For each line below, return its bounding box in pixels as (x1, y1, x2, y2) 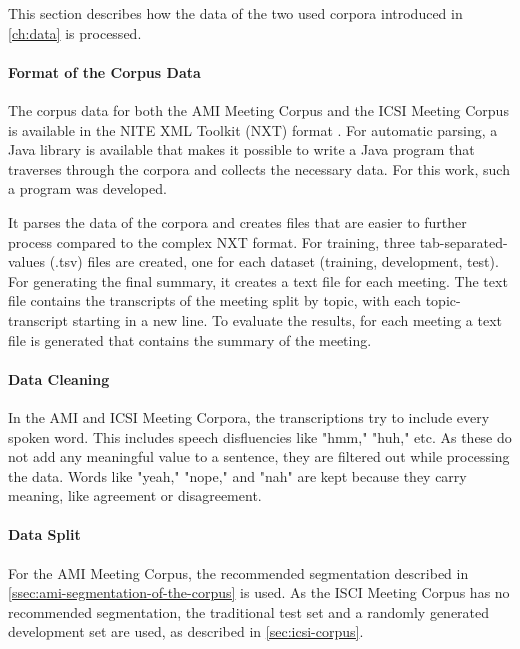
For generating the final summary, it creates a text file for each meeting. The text (8, 270, 508, 291)
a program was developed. (8, 178, 167, 199)
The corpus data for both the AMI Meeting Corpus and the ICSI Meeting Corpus (8, 99, 509, 120)
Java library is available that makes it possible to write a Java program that (8, 139, 475, 160)
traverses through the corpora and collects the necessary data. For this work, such (8, 158, 510, 179)
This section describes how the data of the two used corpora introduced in (8, 3, 463, 23)
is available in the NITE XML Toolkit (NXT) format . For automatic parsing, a (8, 119, 498, 140)
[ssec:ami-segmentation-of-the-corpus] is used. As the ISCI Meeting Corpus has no (8, 582, 510, 603)
